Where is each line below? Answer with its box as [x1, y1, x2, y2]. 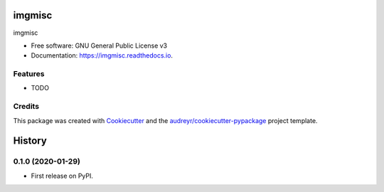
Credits [13, 102, 39, 112]
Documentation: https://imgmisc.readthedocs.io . [31, 51, 174, 60]
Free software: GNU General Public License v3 [31, 41, 168, 50]
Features [13, 69, 45, 79]
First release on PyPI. [31, 171, 94, 180]
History [13, 135, 48, 147]
